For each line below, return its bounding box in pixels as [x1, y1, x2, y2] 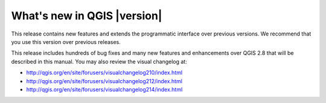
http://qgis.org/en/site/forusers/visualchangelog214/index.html [26, 86, 183, 93]
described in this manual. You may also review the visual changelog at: [11, 58, 187, 65]
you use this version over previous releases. [11, 38, 121, 45]
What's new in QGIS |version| [11, 9, 162, 22]
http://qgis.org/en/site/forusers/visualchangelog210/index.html [26, 69, 183, 76]
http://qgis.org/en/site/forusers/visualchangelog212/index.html [26, 77, 182, 84]
